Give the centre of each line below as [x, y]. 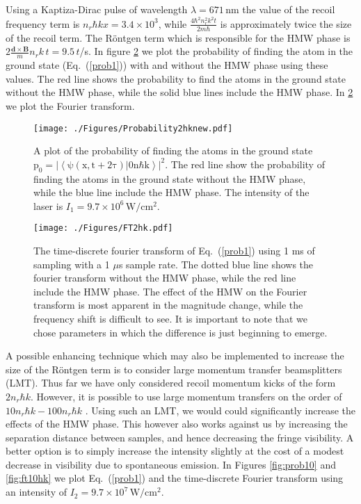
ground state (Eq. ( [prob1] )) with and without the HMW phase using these [167, 65]
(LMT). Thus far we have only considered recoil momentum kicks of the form [171, 383]
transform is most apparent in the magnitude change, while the [168, 305]
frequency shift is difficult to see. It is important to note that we [170, 318]
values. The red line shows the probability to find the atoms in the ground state [176, 78]
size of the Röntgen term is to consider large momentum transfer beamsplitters [174, 369]
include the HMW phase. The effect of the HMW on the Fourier [170, 291]
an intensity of [36, 492]
